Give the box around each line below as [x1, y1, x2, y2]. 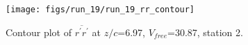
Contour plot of [6, 25, 72, 39]
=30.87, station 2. [167, 25, 243, 39]
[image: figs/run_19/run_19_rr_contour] [6, 5, 195, 14]
